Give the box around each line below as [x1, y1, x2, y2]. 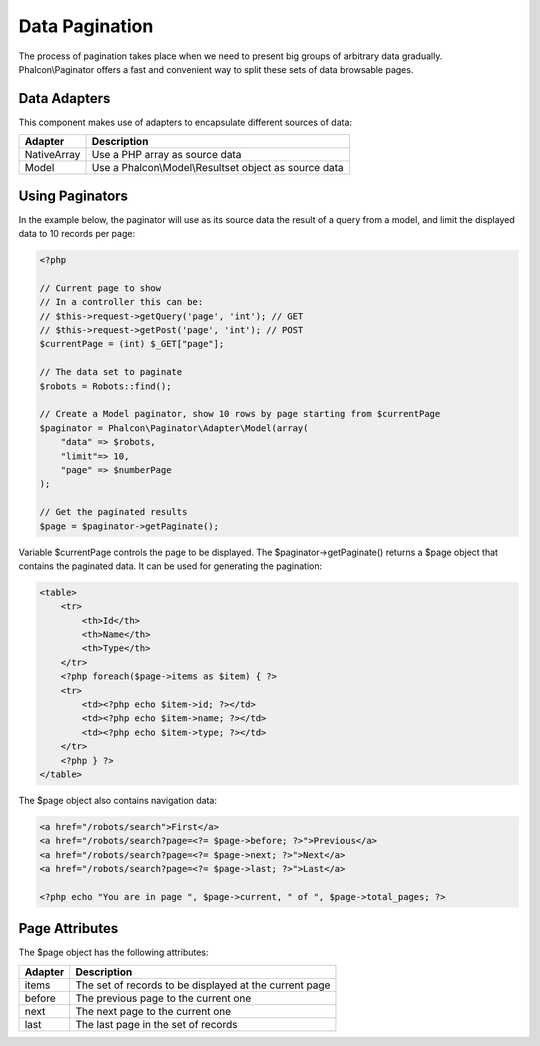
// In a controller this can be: [39, 296, 204, 308]
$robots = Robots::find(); [39, 380, 172, 392]
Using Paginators [18, 187, 129, 204]
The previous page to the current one [75, 991, 252, 1005]
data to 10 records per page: [18, 228, 135, 240]
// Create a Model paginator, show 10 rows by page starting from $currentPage [39, 408, 441, 420]
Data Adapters [18, 90, 111, 107]
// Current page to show [39, 282, 162, 294]
